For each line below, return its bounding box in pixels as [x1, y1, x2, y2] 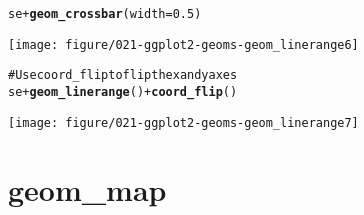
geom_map [8, 169, 167, 210]
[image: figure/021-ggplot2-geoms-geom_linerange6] [8, 37, 359, 52]
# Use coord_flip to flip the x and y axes [8, 68, 238, 83]
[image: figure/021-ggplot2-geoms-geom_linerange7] [8, 115, 359, 130]
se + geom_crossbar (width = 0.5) [8, 7, 202, 21]
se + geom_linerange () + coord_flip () [8, 84, 238, 99]
